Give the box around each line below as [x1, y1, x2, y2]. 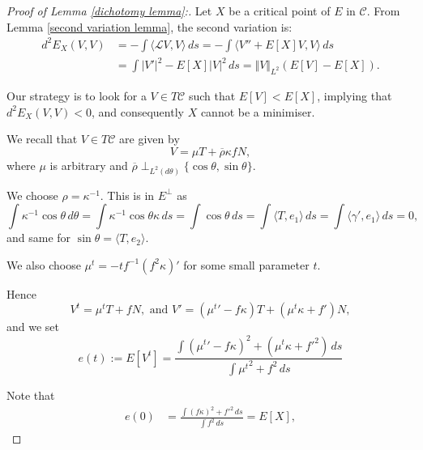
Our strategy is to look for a [6, 87, 147, 104]
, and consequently [91, 103, 184, 120]
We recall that [6, 130, 78, 147]
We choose [6, 186, 58, 203]
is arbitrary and [49, 156, 128, 173]
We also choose [6, 256, 81, 273]
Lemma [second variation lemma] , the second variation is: [6, 18, 293, 35]
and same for [6, 229, 71, 246]
